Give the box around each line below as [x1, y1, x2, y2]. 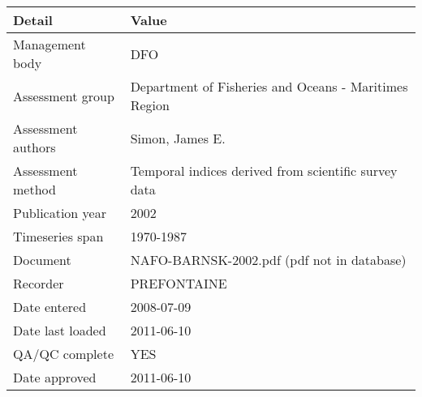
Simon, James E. [130, 128, 226, 147]
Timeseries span [13, 227, 104, 245]
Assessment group [13, 86, 114, 105]
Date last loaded [13, 321, 106, 339]
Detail [13, 11, 53, 29]
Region [130, 96, 170, 114]
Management [13, 35, 86, 53]
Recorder [13, 274, 64, 292]
